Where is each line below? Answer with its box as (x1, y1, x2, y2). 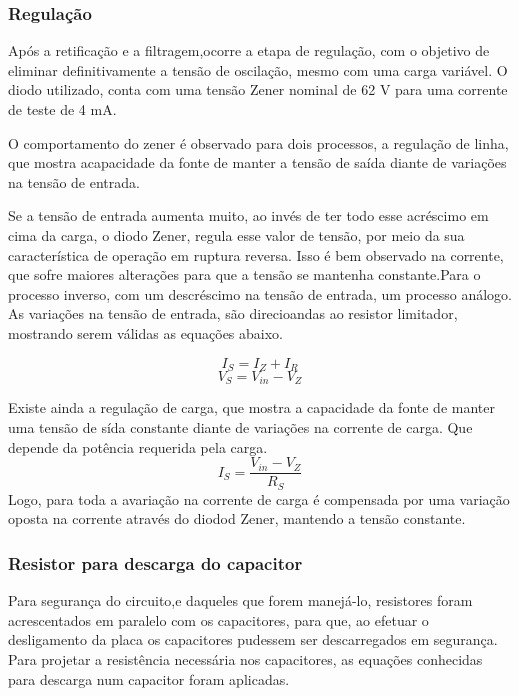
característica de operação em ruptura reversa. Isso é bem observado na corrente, (8, 244, 504, 265)
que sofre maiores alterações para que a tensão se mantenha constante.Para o (8, 264, 481, 285)
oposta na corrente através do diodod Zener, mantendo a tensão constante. (8, 508, 466, 529)
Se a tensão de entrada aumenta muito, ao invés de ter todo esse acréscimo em (8, 205, 489, 226)
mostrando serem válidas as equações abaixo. (8, 322, 283, 343)
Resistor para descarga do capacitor (8, 550, 303, 575)
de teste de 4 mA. (8, 99, 117, 119)
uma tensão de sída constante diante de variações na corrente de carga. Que (8, 417, 473, 438)
